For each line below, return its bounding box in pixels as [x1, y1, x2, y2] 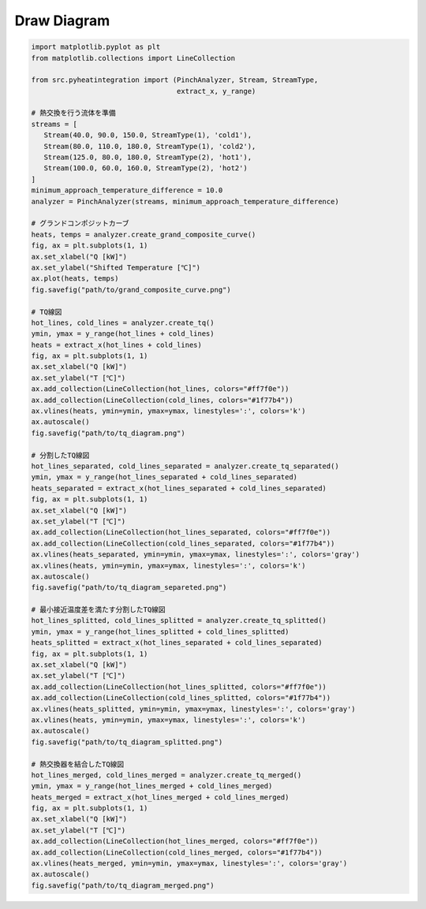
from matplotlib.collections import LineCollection [31, 54, 236, 62]
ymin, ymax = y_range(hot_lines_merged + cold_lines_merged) [31, 781, 273, 791]
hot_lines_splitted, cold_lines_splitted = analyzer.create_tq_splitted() [31, 616, 327, 625]
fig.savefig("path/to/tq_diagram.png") [31, 428, 185, 438]
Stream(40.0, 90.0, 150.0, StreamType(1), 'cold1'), [43, 131, 252, 140]
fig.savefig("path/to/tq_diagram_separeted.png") [31, 583, 227, 592]
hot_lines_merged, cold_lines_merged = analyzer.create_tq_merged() [31, 770, 302, 780]
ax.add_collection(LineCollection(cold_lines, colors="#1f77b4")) [31, 395, 293, 404]
